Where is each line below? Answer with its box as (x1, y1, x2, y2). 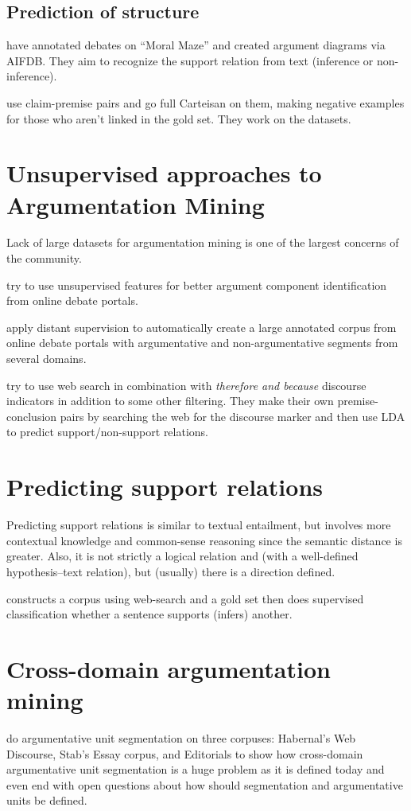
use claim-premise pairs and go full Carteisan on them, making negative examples (6, 94, 405, 111)
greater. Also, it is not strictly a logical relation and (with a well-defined (6, 548, 359, 564)
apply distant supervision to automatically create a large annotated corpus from (6, 318, 397, 335)
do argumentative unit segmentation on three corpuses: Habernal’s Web (6, 730, 356, 747)
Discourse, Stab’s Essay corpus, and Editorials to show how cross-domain (6, 745, 363, 762)
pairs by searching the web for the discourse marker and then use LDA (60, 407, 405, 424)
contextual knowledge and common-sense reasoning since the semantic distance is (6, 532, 402, 548)
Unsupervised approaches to (6, 157, 322, 189)
